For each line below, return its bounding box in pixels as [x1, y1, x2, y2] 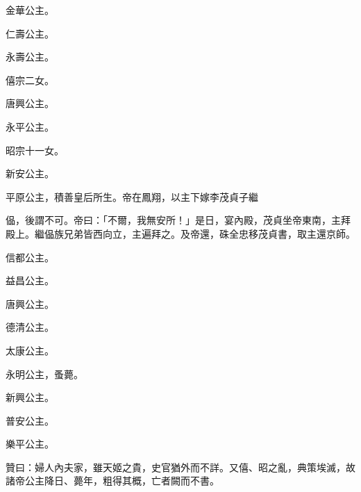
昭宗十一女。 [6, 142, 64, 157]
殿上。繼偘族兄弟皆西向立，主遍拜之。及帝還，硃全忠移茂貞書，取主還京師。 [6, 226, 355, 240]
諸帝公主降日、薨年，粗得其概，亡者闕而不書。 [6, 473, 219, 488]
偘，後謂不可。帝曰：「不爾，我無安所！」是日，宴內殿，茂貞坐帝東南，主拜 [6, 213, 351, 227]
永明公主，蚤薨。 [6, 366, 83, 381]
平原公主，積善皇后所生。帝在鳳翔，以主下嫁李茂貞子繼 [6, 189, 258, 204]
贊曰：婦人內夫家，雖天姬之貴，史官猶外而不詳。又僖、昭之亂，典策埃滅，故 [6, 459, 355, 474]
